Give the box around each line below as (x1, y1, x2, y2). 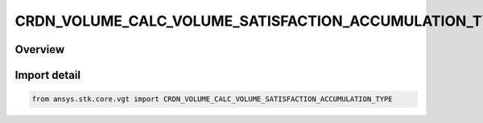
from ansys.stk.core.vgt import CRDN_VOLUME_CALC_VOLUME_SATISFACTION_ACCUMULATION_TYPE (31, 95, 394, 104)
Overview (14, 43, 65, 56)
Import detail (14, 68, 80, 82)
